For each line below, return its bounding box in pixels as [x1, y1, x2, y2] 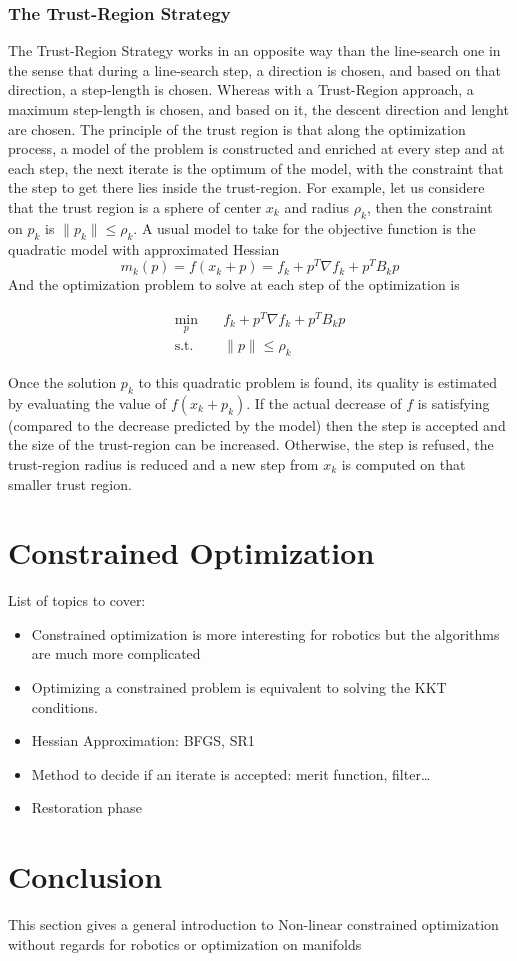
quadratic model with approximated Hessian [8, 238, 280, 259]
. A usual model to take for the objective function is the [133, 217, 476, 238]
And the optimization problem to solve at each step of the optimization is [8, 274, 460, 295]
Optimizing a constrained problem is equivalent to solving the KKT [31, 677, 447, 698]
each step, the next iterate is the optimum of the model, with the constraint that [8, 157, 504, 178]
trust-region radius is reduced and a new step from [8, 453, 319, 474]
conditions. [31, 696, 99, 717]
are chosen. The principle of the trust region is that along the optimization [8, 118, 466, 139]
